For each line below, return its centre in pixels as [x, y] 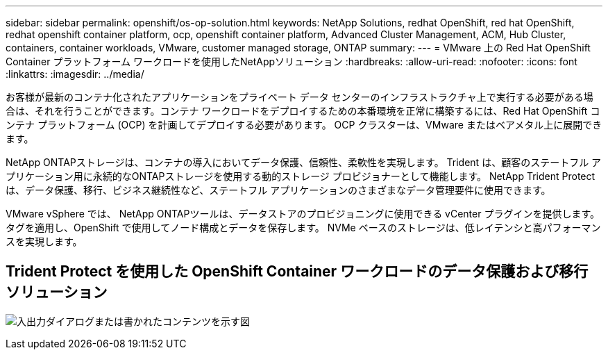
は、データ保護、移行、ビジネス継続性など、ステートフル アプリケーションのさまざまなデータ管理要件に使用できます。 [278, 190]
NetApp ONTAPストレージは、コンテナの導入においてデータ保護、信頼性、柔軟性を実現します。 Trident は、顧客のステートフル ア [304, 162]
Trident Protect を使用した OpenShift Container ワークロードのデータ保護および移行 [297, 272]
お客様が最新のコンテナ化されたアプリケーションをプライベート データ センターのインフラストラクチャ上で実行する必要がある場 [299, 97]
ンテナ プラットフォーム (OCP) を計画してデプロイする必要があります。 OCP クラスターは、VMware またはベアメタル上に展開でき [304, 125]
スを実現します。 [44, 241]
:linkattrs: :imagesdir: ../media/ [75, 74]
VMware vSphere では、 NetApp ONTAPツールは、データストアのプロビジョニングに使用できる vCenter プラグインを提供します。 [303, 214]
